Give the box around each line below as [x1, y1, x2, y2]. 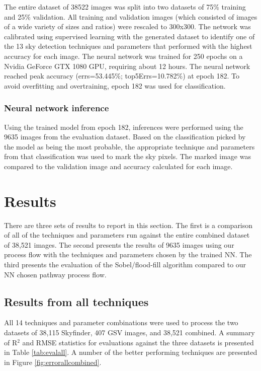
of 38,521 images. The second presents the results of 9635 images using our [4, 239, 234, 250]
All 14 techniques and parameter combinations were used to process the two [4, 317, 238, 328]
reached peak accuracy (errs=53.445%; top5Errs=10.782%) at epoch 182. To [4, 70, 240, 81]
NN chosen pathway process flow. [4, 269, 107, 279]
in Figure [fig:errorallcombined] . [4, 356, 102, 367]
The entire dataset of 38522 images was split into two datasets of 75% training [4, 2, 246, 12]
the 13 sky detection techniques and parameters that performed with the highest [4, 41, 252, 51]
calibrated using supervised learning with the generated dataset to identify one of [4, 31, 255, 41]
